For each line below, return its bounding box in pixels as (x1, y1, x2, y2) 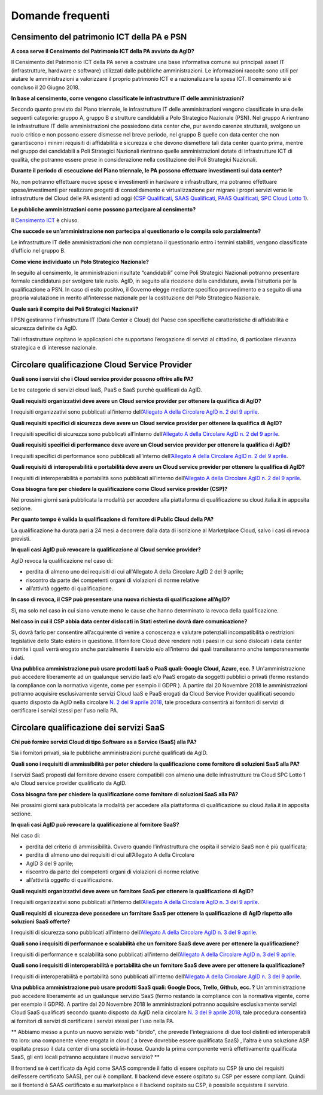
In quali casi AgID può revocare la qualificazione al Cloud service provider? (11, 546, 202, 553)
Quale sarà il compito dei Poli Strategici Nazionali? (11, 305, 139, 313)
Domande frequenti (11, 9, 110, 22)
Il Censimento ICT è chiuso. (11, 217, 79, 224)
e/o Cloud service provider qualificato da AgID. (11, 779, 127, 787)
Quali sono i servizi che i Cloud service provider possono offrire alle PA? (11, 375, 194, 383)
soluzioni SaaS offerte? (11, 918, 71, 925)
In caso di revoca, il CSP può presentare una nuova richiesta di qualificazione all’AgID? (11, 596, 230, 603)
